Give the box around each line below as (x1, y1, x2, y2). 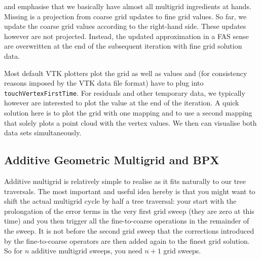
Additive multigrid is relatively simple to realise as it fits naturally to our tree (4, 175, 246, 186)
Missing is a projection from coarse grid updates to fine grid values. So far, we (4, 11, 247, 21)
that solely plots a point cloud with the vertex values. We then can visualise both (4, 117, 257, 128)
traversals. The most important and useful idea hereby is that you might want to (4, 186, 255, 196)
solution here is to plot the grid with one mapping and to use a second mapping (4, 107, 252, 118)
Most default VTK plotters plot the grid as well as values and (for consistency (4, 67, 247, 78)
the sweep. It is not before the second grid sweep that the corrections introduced (4, 225, 254, 236)
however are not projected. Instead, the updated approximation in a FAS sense (4, 30, 249, 41)
